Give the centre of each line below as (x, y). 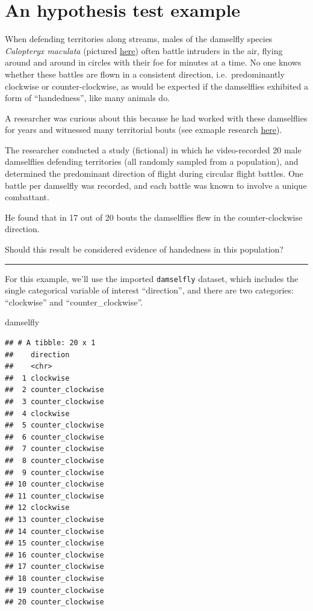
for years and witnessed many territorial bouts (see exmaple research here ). (144, 130)
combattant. (27, 197)
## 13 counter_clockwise (54, 519)
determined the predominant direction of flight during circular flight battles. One (154, 173)
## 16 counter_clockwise (54, 555)
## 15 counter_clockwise (54, 543)
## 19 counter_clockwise (54, 590)
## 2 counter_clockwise (54, 390)
